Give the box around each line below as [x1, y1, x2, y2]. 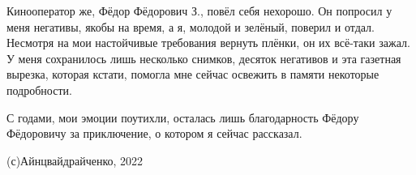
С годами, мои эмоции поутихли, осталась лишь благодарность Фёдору [6, 109, 359, 126]
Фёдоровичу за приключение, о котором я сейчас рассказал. [6, 125, 302, 142]
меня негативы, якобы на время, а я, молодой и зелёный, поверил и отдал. [6, 18, 375, 35]
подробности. [6, 81, 72, 98]
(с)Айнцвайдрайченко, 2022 [6, 152, 144, 169]
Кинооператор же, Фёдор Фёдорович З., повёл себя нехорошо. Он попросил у [6, 2, 392, 19]
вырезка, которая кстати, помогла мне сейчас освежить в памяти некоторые [6, 66, 380, 83]
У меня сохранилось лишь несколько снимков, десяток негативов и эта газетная [6, 49, 401, 66]
